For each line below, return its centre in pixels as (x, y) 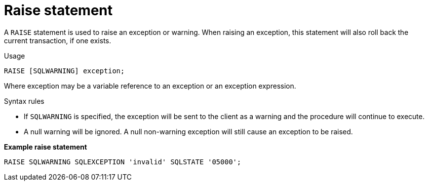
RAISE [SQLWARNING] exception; (64, 71)
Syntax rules (24, 101)
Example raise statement (46, 147)
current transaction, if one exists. (58, 40)
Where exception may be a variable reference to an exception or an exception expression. (150, 86)
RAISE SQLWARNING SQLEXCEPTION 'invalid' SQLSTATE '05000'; (123, 162)
